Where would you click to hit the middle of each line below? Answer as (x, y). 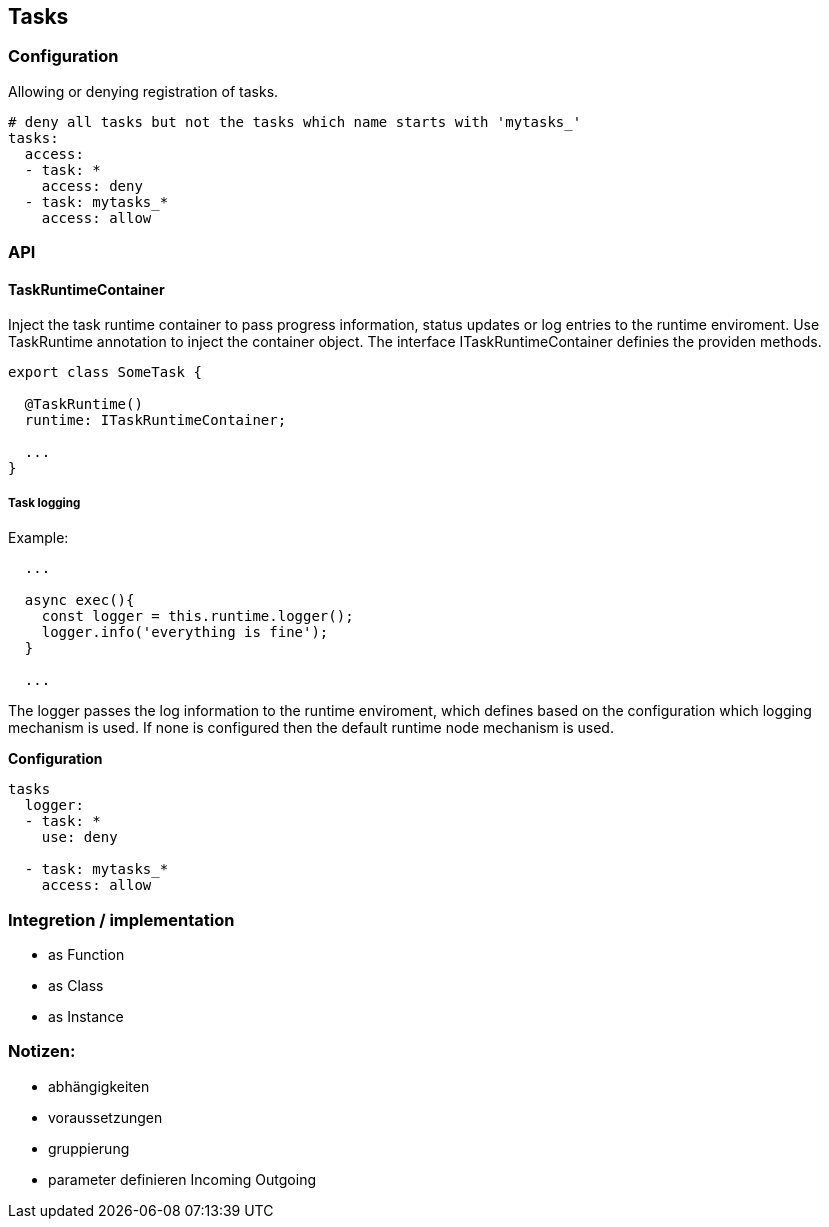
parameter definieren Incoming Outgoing (182, 1179)
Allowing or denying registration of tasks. (143, 91)
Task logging (44, 502)
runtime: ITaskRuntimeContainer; (155, 420)
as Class (76, 985)
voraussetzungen (105, 1117)
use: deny (79, 837)
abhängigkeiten (99, 1086)
